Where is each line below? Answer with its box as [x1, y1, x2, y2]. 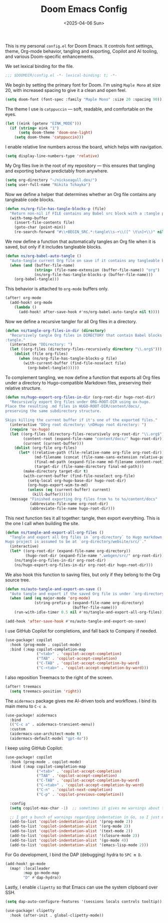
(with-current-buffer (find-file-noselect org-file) [23, 473, 135, 478]
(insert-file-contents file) [14, 220, 75, 225]
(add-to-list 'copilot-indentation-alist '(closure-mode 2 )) [9, 833, 140, 838]
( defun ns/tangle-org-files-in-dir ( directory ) [5, 328, 106, 333]
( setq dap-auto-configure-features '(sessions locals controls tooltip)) [5, 899, 162, 904]
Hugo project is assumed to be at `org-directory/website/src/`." [5, 539, 146, 544]
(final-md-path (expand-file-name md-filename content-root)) [34, 459, 166, 464]
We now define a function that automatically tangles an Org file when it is [5, 238, 156, 244]
